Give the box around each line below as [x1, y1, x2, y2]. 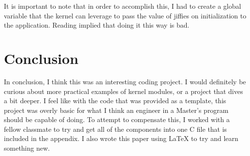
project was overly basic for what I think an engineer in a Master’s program [4, 105, 229, 115]
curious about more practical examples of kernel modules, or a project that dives [4, 86, 243, 96]
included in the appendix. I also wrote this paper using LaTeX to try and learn [4, 133, 238, 143]
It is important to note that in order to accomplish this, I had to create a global [4, 1, 241, 11]
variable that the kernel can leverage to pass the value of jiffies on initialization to [4, 10, 247, 20]
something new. [4, 143, 50, 153]
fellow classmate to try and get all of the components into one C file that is [4, 124, 227, 134]
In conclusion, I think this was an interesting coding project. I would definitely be [4, 76, 246, 86]
